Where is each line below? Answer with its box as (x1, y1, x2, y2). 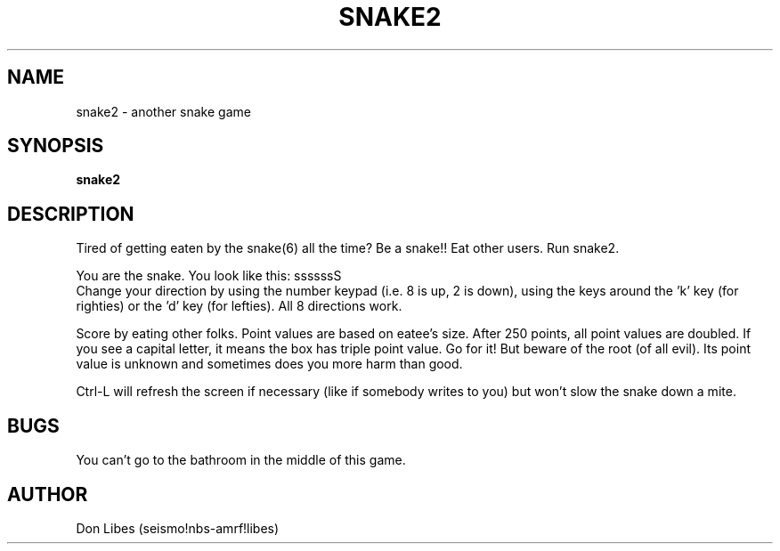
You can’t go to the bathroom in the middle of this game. (76, 452, 406, 468)
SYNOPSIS (7, 134, 104, 158)
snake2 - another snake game (76, 103, 251, 119)
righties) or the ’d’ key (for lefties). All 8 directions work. (76, 298, 402, 314)
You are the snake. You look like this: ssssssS (76, 268, 342, 284)
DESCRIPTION (7, 202, 134, 225)
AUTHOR (7, 482, 88, 506)
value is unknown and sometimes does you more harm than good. (76, 356, 463, 372)
